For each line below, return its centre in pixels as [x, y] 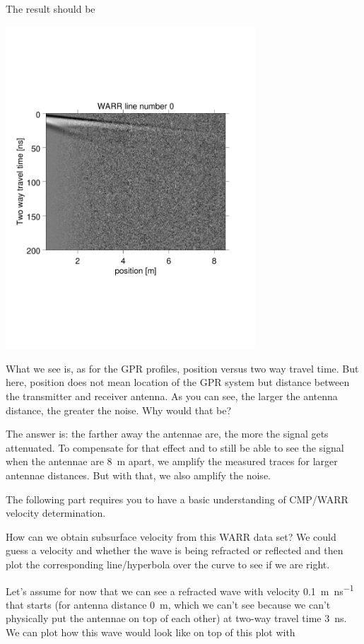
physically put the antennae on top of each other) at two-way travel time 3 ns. [176, 618]
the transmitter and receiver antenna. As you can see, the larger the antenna [172, 396]
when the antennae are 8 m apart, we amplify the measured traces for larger [172, 461]
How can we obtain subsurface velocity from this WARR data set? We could [171, 536]
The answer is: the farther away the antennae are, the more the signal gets [167, 434]
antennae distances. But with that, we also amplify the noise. [138, 475]
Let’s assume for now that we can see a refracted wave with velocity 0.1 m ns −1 [180, 590]
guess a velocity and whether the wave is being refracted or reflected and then [175, 550]
